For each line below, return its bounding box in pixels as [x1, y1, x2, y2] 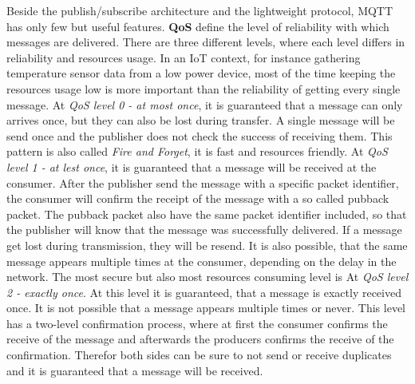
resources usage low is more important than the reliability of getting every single [6, 80, 401, 97]
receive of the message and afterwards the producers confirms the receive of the [6, 331, 394, 347]
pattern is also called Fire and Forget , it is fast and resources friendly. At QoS [6, 143, 388, 160]
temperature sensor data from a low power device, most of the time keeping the [6, 65, 396, 81]
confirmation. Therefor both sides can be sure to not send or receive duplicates [6, 346, 392, 363]
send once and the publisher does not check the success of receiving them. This [6, 127, 393, 144]
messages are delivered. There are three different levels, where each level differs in [6, 34, 405, 50]
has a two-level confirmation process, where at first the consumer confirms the [6, 315, 388, 331]
